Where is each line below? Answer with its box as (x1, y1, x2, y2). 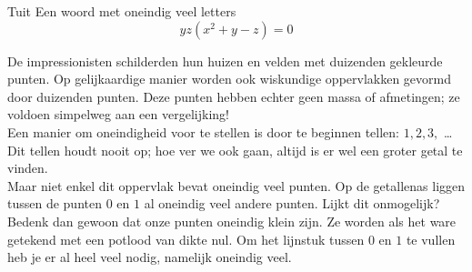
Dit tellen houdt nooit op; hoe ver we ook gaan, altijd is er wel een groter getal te (7, 140, 463, 159)
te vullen (406, 229, 456, 248)
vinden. (7, 158, 48, 177)
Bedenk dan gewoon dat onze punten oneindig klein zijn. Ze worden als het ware (7, 211, 457, 230)
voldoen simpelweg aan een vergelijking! (7, 105, 229, 124)
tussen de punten (7, 194, 102, 213)
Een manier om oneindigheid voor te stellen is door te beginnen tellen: (7, 122, 399, 141)
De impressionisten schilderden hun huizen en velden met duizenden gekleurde (7, 51, 443, 70)
